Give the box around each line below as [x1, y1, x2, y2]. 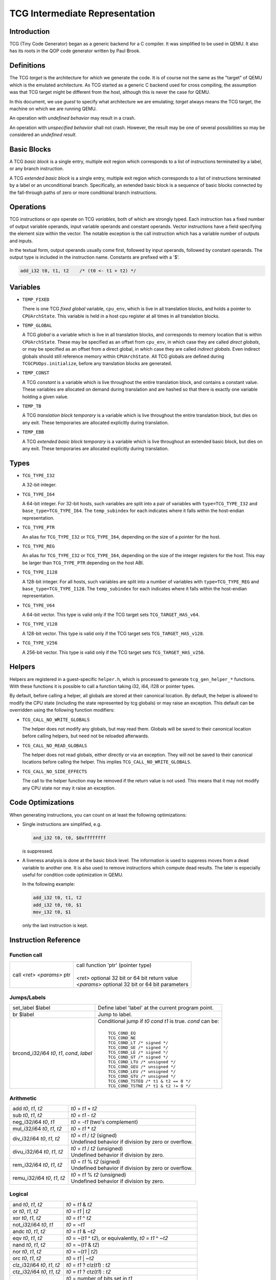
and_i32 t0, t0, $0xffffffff [33, 835, 106, 841]
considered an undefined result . [9, 132, 77, 138]
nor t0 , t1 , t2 [12, 1248, 42, 1255]
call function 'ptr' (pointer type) [76, 962, 152, 969]
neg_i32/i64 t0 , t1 [12, 1118, 55, 1125]
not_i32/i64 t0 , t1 [12, 1221, 53, 1228]
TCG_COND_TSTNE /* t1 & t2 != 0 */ [108, 1083, 191, 1089]
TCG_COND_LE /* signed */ [108, 1050, 169, 1055]
